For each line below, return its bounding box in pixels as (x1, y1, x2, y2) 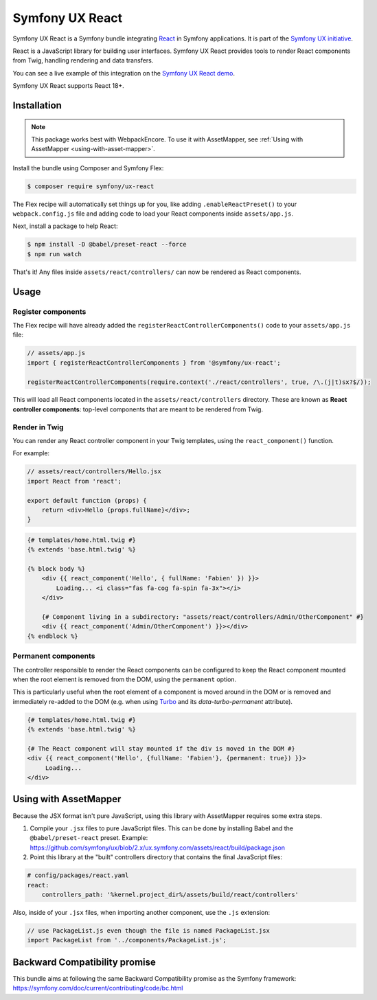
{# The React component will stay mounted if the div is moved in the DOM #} (27, 745, 295, 752)
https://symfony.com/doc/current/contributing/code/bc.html (12, 984, 183, 992)
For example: (12, 449, 50, 457)
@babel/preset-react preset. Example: (30, 834, 148, 842)
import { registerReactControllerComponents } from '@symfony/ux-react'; (27, 359, 281, 367)
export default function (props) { (27, 497, 147, 504)
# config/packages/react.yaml (27, 872, 129, 879)
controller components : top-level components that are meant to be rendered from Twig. (12, 405, 264, 413)
